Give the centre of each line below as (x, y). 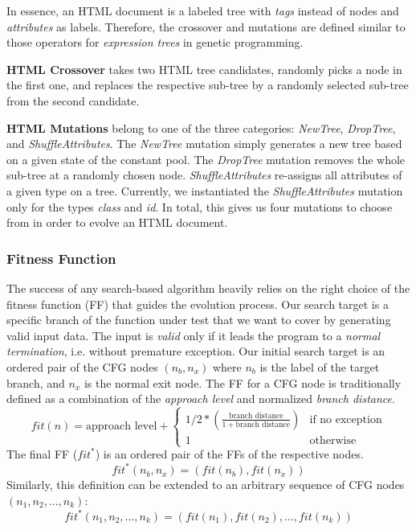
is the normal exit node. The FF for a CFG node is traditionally (243, 382)
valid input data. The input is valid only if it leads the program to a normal (194, 335)
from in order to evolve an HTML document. (117, 222)
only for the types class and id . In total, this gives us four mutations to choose (200, 206)
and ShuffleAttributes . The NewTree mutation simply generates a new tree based (204, 144)
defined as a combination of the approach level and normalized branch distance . (201, 399)
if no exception (346, 419)
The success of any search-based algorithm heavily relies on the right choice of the (208, 288)
